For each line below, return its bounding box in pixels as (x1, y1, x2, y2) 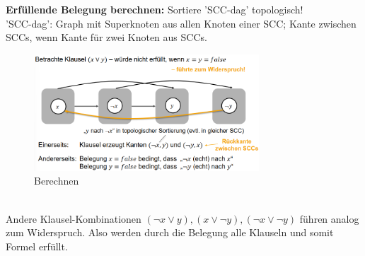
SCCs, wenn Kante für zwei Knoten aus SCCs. (6, 30, 207, 45)
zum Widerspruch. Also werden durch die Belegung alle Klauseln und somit (6, 225, 334, 240)
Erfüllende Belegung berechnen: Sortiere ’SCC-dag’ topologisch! (6, 2, 303, 16)
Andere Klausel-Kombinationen (6, 211, 141, 226)
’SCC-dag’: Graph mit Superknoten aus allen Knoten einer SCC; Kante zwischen (6, 16, 357, 30)
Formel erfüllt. (6, 238, 68, 253)
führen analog (299, 211, 359, 226)
